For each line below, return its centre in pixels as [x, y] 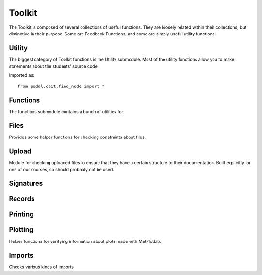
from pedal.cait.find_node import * [61, 86]
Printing [21, 214]
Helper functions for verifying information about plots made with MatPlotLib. [85, 241]
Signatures [26, 183]
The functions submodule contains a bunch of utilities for [66, 111]
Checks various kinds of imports [41, 267]
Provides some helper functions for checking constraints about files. [77, 137]
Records [22, 198]
